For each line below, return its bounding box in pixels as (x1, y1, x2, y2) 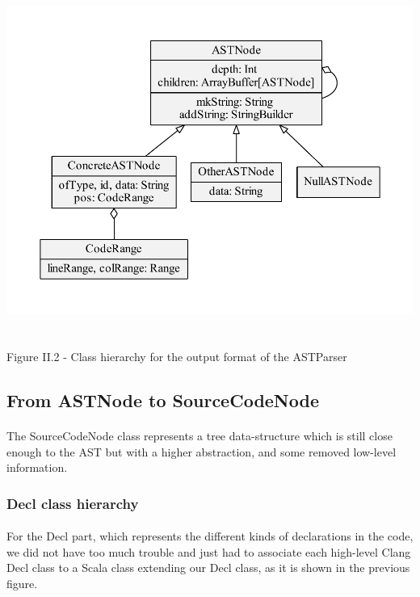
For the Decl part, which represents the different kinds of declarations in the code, (6, 528, 414, 544)
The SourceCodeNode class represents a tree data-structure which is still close (6, 427, 393, 444)
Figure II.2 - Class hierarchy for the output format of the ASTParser (6, 348, 347, 365)
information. (6, 459, 68, 476)
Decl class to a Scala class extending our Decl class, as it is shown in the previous (6, 559, 410, 576)
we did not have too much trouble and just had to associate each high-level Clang (6, 543, 411, 560)
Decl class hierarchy (6, 493, 139, 513)
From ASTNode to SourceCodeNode (6, 388, 320, 413)
